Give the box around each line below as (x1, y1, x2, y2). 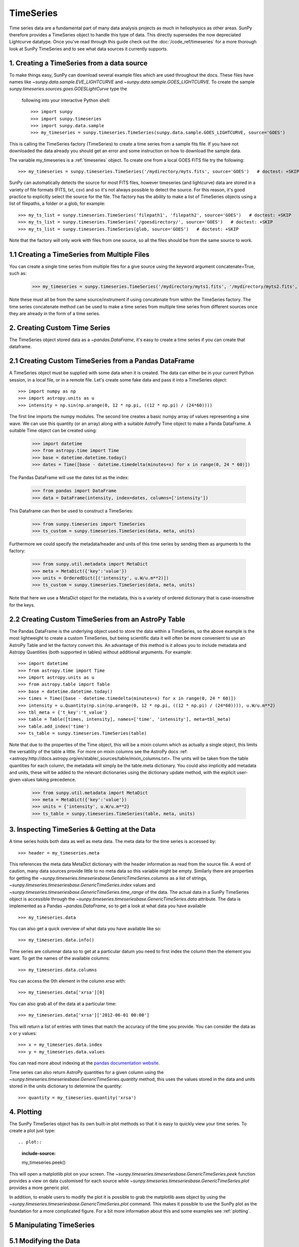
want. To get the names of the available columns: (9, 955, 111, 961)
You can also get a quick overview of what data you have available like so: (9, 926, 161, 932)
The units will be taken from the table (172, 756, 249, 762)
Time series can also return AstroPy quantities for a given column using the (9, 1069, 164, 1075)
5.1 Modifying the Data (9, 1237, 80, 1246)
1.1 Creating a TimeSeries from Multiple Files (9, 250, 149, 259)
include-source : (21, 1150, 56, 1156)
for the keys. (9, 602, 35, 608)
